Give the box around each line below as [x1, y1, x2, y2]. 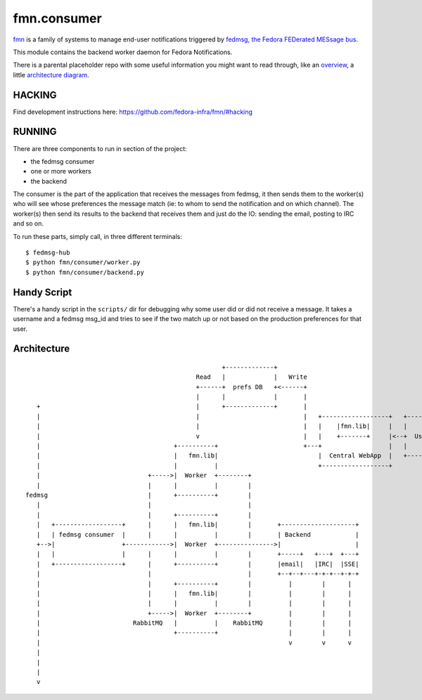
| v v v [36, 638, 352, 647]
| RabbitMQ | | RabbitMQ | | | [36, 619, 352, 627]
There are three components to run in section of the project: [13, 144, 187, 153]
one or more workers [30, 167, 91, 176]
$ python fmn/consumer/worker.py [25, 259, 141, 266]
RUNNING [13, 126, 57, 138]
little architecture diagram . [13, 70, 89, 79]
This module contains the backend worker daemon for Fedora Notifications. [13, 48, 233, 56]
